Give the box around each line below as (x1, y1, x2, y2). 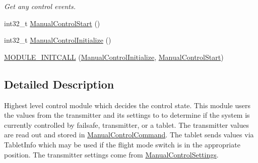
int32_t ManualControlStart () (4, 18, 100, 28)
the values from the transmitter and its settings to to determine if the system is (4, 110, 250, 120)
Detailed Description (4, 76, 114, 92)
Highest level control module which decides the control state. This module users (4, 100, 250, 110)
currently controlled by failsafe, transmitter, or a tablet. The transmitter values (4, 119, 249, 130)
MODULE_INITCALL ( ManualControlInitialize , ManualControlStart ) (4, 51, 224, 62)
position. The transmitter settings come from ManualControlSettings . (4, 149, 219, 159)
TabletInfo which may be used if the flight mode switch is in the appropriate (4, 139, 240, 149)
